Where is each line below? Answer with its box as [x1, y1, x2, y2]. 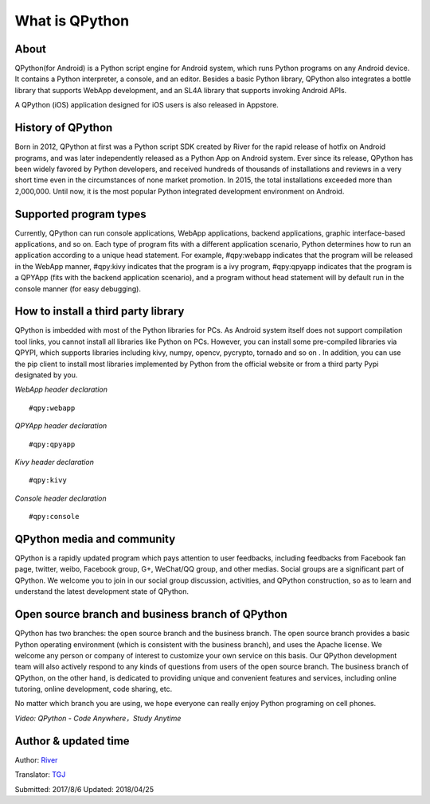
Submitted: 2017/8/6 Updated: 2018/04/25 [14, 784, 154, 794]
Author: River [14, 755, 58, 764]
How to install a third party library [14, 305, 185, 318]
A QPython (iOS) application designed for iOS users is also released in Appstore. [14, 100, 279, 110]
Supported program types [14, 207, 147, 221]
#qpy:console [29, 512, 80, 521]
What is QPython [14, 12, 130, 29]
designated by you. [14, 370, 78, 380]
